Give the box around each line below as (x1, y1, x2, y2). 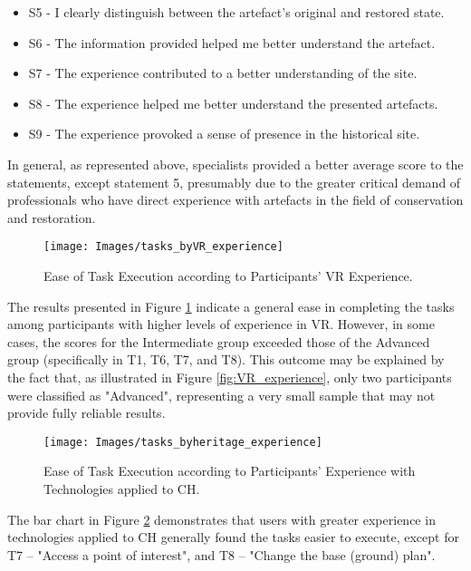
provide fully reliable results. (7, 403, 166, 422)
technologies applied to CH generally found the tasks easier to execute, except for (7, 527, 459, 547)
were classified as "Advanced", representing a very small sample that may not (7, 385, 436, 404)
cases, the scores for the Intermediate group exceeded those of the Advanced (7, 332, 430, 351)
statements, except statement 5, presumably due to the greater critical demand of (7, 172, 461, 191)
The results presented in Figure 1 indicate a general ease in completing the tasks (7, 296, 455, 315)
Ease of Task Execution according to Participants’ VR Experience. (43, 266, 413, 285)
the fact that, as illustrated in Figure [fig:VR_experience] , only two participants (7, 367, 452, 386)
